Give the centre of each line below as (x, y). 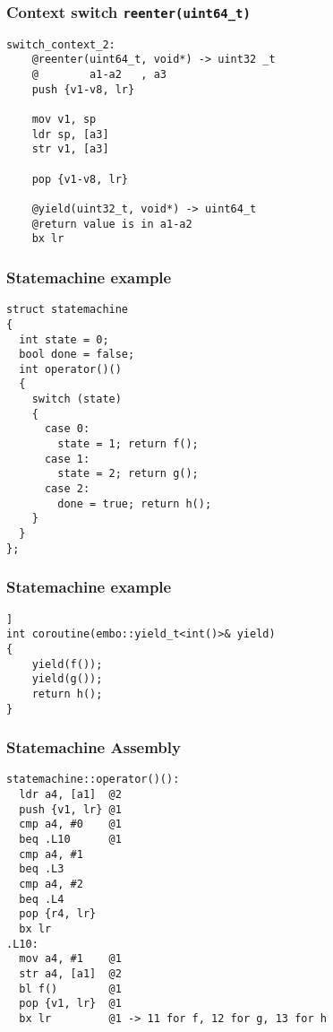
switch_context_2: (61, 44)
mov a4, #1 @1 (70, 959)
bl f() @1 (70, 989)
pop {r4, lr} (58, 914)
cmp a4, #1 (51, 854)
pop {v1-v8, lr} (80, 179)
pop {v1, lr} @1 (70, 1004)
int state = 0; (64, 339)
